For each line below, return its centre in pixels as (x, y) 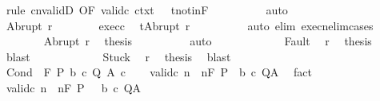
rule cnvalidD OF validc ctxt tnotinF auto (147, 10)
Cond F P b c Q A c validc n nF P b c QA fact (159, 72)
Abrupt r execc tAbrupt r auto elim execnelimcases (190, 25)
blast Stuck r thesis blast (118, 56)
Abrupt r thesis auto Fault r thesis (208, 41)
